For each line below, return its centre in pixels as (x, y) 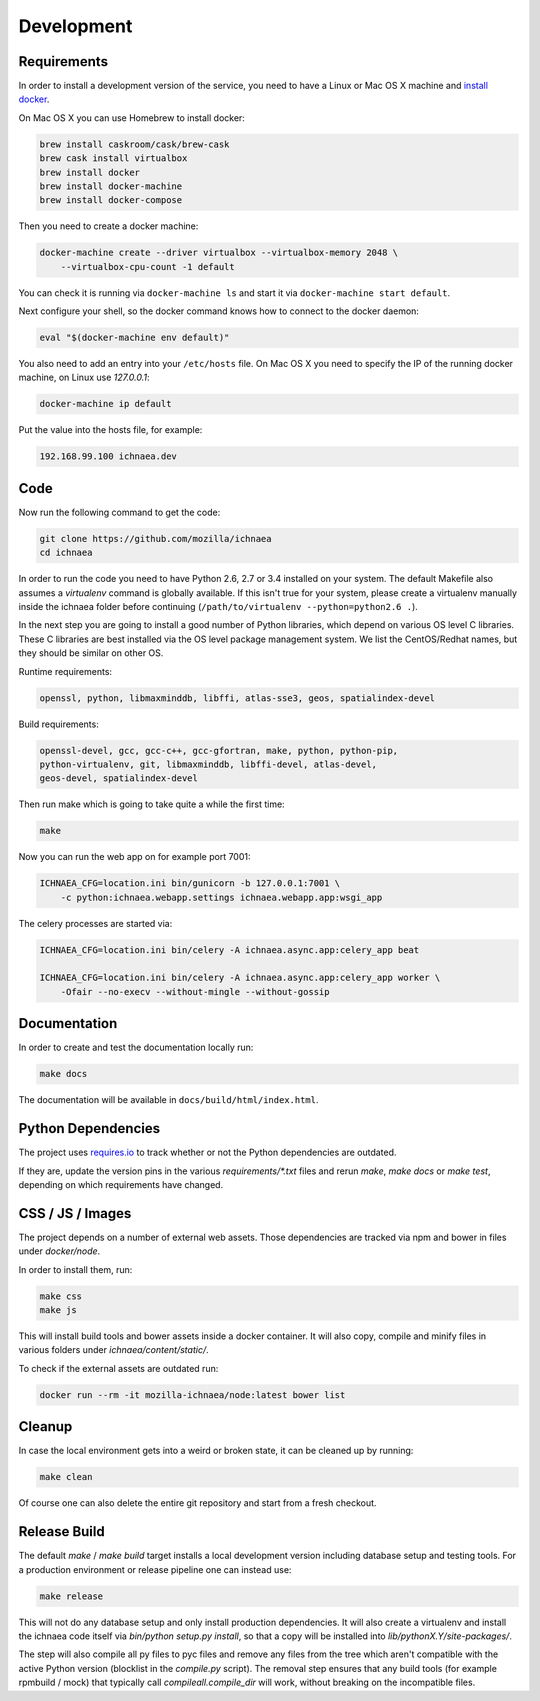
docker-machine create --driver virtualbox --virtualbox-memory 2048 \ (219, 253)
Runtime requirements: (65, 671)
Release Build (61, 1531)
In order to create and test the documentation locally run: (136, 1047)
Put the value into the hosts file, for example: (110, 430)
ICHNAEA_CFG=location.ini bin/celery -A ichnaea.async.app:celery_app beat (229, 949)
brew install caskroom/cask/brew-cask (134, 144)
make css (61, 1296)
